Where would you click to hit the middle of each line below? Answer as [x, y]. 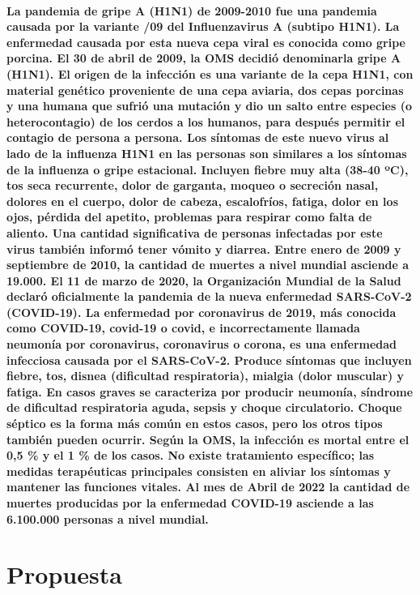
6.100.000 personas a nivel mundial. [108, 518]
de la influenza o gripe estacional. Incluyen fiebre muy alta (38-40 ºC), [208, 169]
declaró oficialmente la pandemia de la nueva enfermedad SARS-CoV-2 [209, 296]
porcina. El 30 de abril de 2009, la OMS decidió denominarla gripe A [204, 58]
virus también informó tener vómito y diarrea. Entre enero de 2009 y [204, 248]
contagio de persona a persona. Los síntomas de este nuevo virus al [198, 137]
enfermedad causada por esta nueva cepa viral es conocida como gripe [206, 42]
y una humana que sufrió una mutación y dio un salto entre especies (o [210, 106]
